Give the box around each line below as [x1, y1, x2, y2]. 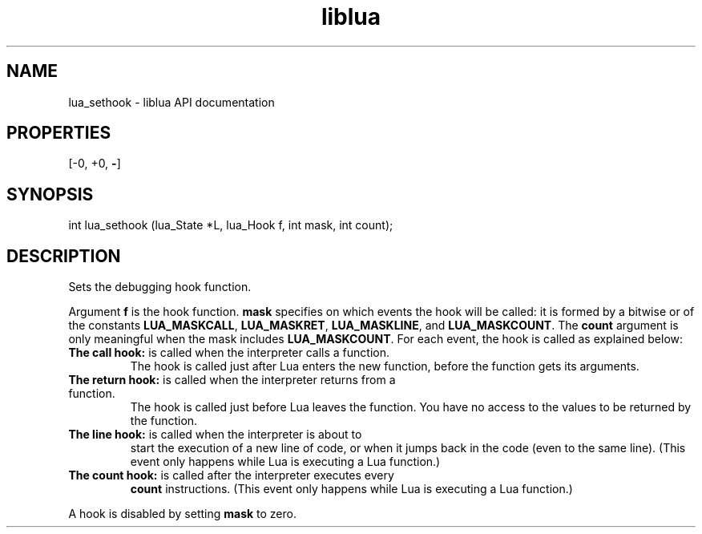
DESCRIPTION [6, 245, 121, 266]
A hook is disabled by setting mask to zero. [68, 507, 297, 521]
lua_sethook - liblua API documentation [68, 95, 275, 109]
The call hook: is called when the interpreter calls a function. [68, 346, 390, 360]
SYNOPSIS [6, 184, 94, 204]
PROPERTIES [6, 123, 111, 144]
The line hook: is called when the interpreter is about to [68, 427, 362, 442]
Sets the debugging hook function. [68, 280, 252, 294]
